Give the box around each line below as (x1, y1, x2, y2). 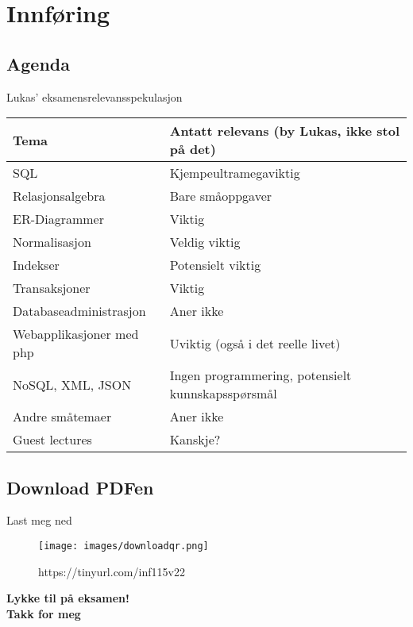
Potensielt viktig (169, 256, 261, 275)
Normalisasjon (13, 233, 91, 252)
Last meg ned (6, 512, 72, 529)
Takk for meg (6, 605, 81, 621)
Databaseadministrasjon (13, 302, 146, 321)
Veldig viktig (169, 233, 241, 252)
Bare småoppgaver (169, 187, 272, 206)
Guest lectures (13, 430, 92, 449)
